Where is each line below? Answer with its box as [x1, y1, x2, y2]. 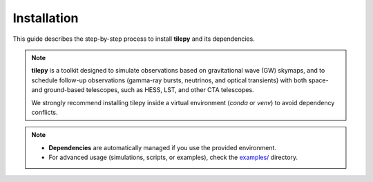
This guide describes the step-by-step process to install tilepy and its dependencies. [12, 35, 255, 43]
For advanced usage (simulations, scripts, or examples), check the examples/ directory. [48, 153, 298, 162]
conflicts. [31, 108, 58, 116]
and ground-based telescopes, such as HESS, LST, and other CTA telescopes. [31, 86, 255, 94]
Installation [12, 10, 79, 26]
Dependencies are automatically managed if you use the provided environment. [48, 143, 276, 152]
